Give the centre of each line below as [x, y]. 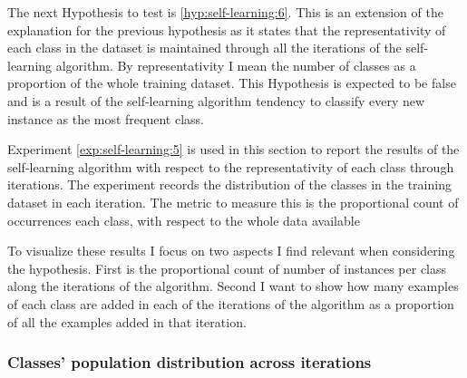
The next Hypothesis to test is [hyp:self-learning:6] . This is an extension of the [225, 12]
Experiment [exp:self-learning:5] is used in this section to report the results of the [233, 149]
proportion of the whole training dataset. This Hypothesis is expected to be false [232, 83]
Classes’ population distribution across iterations [190, 362]
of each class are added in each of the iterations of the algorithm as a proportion [231, 303]
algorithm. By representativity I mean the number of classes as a [236, 65]
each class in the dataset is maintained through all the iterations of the [204, 48]
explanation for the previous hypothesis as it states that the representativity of [227, 29]
